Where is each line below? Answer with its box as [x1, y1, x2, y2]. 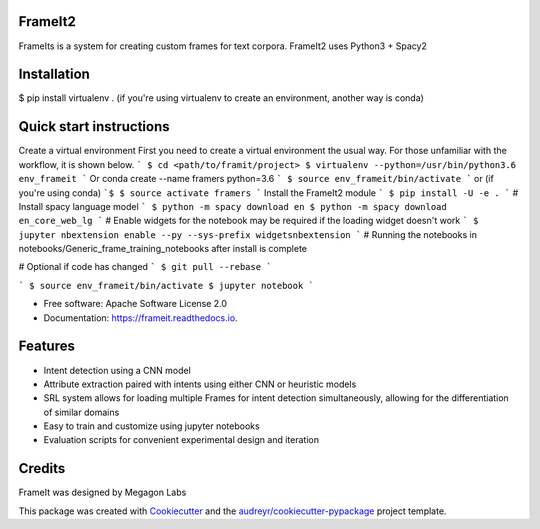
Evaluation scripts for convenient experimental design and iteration [43, 434, 320, 446]
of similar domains [43, 406, 120, 418]
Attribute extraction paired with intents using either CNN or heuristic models [43, 378, 357, 390]
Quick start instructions [18, 118, 170, 135]
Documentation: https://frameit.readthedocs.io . [43, 311, 239, 324]
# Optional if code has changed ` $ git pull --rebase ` [18, 261, 272, 273]
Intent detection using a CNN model [43, 364, 192, 376]
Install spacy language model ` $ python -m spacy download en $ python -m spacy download [18, 200, 447, 212]
